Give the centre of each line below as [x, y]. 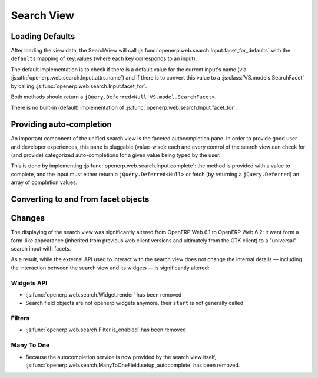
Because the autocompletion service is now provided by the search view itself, [121, 357]
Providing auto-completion [61, 125]
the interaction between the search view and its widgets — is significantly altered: [110, 268]
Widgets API [29, 283]
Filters [20, 318]
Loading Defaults [43, 36]
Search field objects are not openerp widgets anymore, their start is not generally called [135, 303]
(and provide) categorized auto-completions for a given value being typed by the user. [116, 155]
